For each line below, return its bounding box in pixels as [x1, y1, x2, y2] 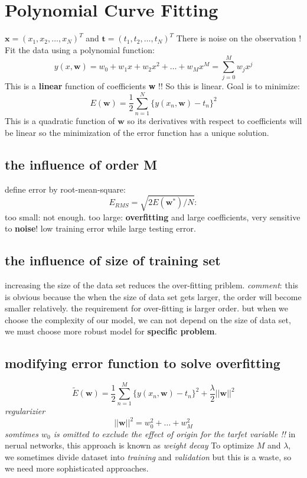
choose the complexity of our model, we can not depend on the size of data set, [5, 313, 291, 326]
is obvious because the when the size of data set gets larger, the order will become [5, 290, 302, 303]
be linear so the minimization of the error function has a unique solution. [5, 126, 269, 138]
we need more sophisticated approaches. [5, 462, 149, 474]
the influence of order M [5, 155, 158, 173]
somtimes [5, 427, 38, 440]
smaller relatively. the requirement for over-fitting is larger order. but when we [5, 302, 289, 314]
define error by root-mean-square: [5, 183, 126, 195]
